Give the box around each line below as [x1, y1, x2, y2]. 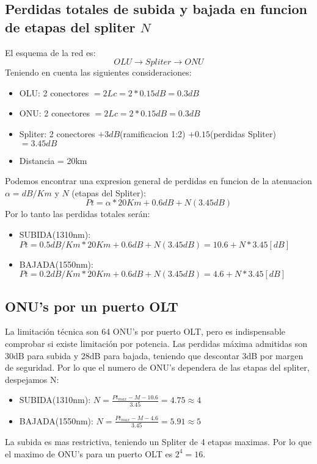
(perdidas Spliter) [210, 127, 276, 140]
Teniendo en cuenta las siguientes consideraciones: [5, 66, 192, 79]
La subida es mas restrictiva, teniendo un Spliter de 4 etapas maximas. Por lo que [5, 435, 312, 448]
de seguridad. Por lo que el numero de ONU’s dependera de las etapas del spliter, [5, 361, 310, 374]
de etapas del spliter [5, 17, 136, 36]
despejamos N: [5, 373, 59, 385]
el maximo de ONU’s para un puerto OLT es [5, 447, 173, 460]
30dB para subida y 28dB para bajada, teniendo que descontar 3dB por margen [5, 349, 304, 362]
